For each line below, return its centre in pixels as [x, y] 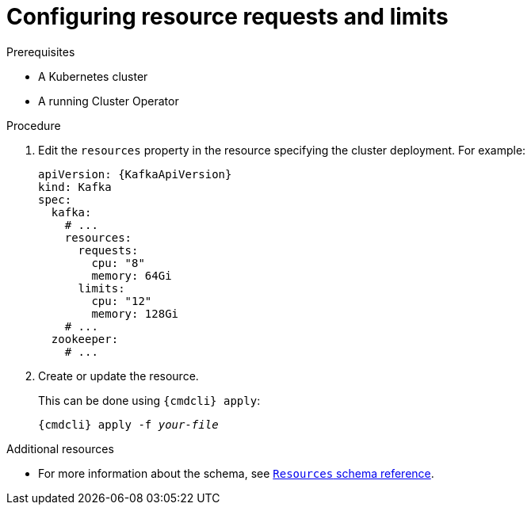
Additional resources [60, 448]
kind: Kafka [75, 187]
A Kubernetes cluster [93, 76]
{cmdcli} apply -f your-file [128, 424]
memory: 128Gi [135, 313]
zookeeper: [85, 339]
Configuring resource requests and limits [227, 17]
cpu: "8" [118, 263]
